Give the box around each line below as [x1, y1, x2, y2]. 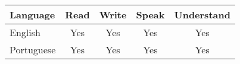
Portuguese [10, 43, 56, 56]
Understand [174, 8, 230, 21]
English [10, 25, 40, 39]
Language [10, 8, 55, 21]
